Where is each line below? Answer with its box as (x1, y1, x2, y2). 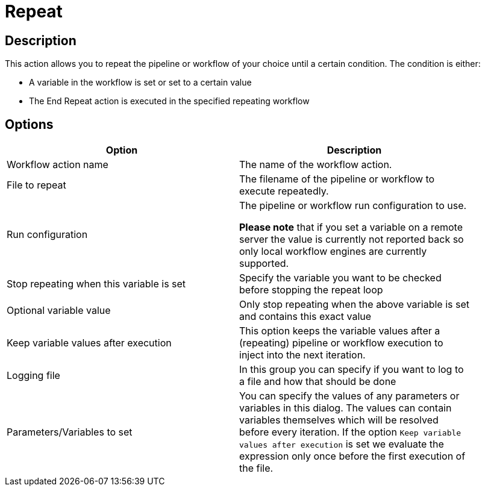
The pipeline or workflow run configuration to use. (239, 199, 467, 212)
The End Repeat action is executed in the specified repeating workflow (29, 96, 310, 107)
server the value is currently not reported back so (239, 233, 464, 246)
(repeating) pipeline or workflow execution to (239, 337, 443, 349)
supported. (239, 257, 289, 270)
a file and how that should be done (239, 375, 396, 388)
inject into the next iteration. (239, 349, 366, 361)
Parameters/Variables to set (7, 426, 133, 439)
